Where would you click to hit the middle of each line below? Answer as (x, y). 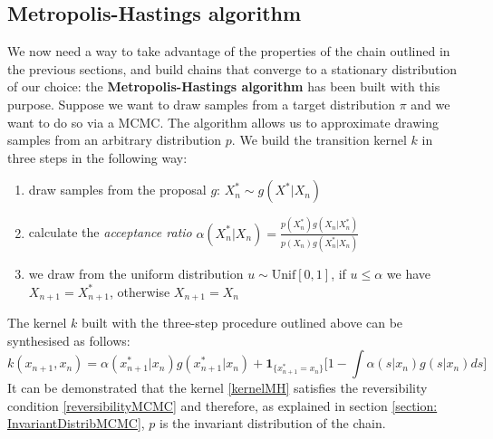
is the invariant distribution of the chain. (273, 423)
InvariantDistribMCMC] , (76, 423)
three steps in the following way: (97, 157)
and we (430, 104)
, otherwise (140, 291)
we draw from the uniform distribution (136, 273)
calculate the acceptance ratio (110, 232)
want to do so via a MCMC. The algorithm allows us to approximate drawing (223, 122)
